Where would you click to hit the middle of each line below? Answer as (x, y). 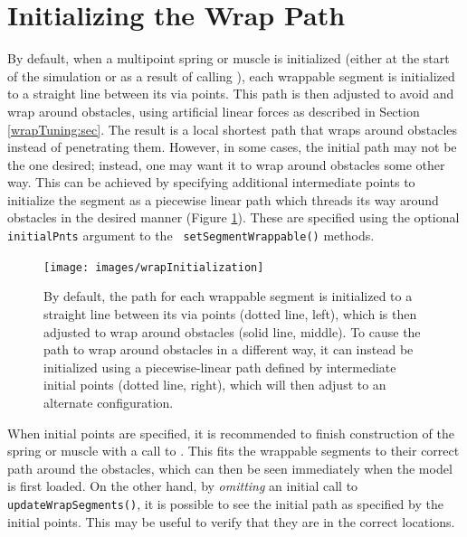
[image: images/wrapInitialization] (154, 267)
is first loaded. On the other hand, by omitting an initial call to (183, 486)
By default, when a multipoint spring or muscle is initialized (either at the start (229, 58)
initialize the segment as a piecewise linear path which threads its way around (223, 199)
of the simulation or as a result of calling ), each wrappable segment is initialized (231, 75)
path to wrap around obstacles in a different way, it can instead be (229, 349)
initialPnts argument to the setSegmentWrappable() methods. (191, 236)
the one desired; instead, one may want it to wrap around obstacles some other (226, 164)
